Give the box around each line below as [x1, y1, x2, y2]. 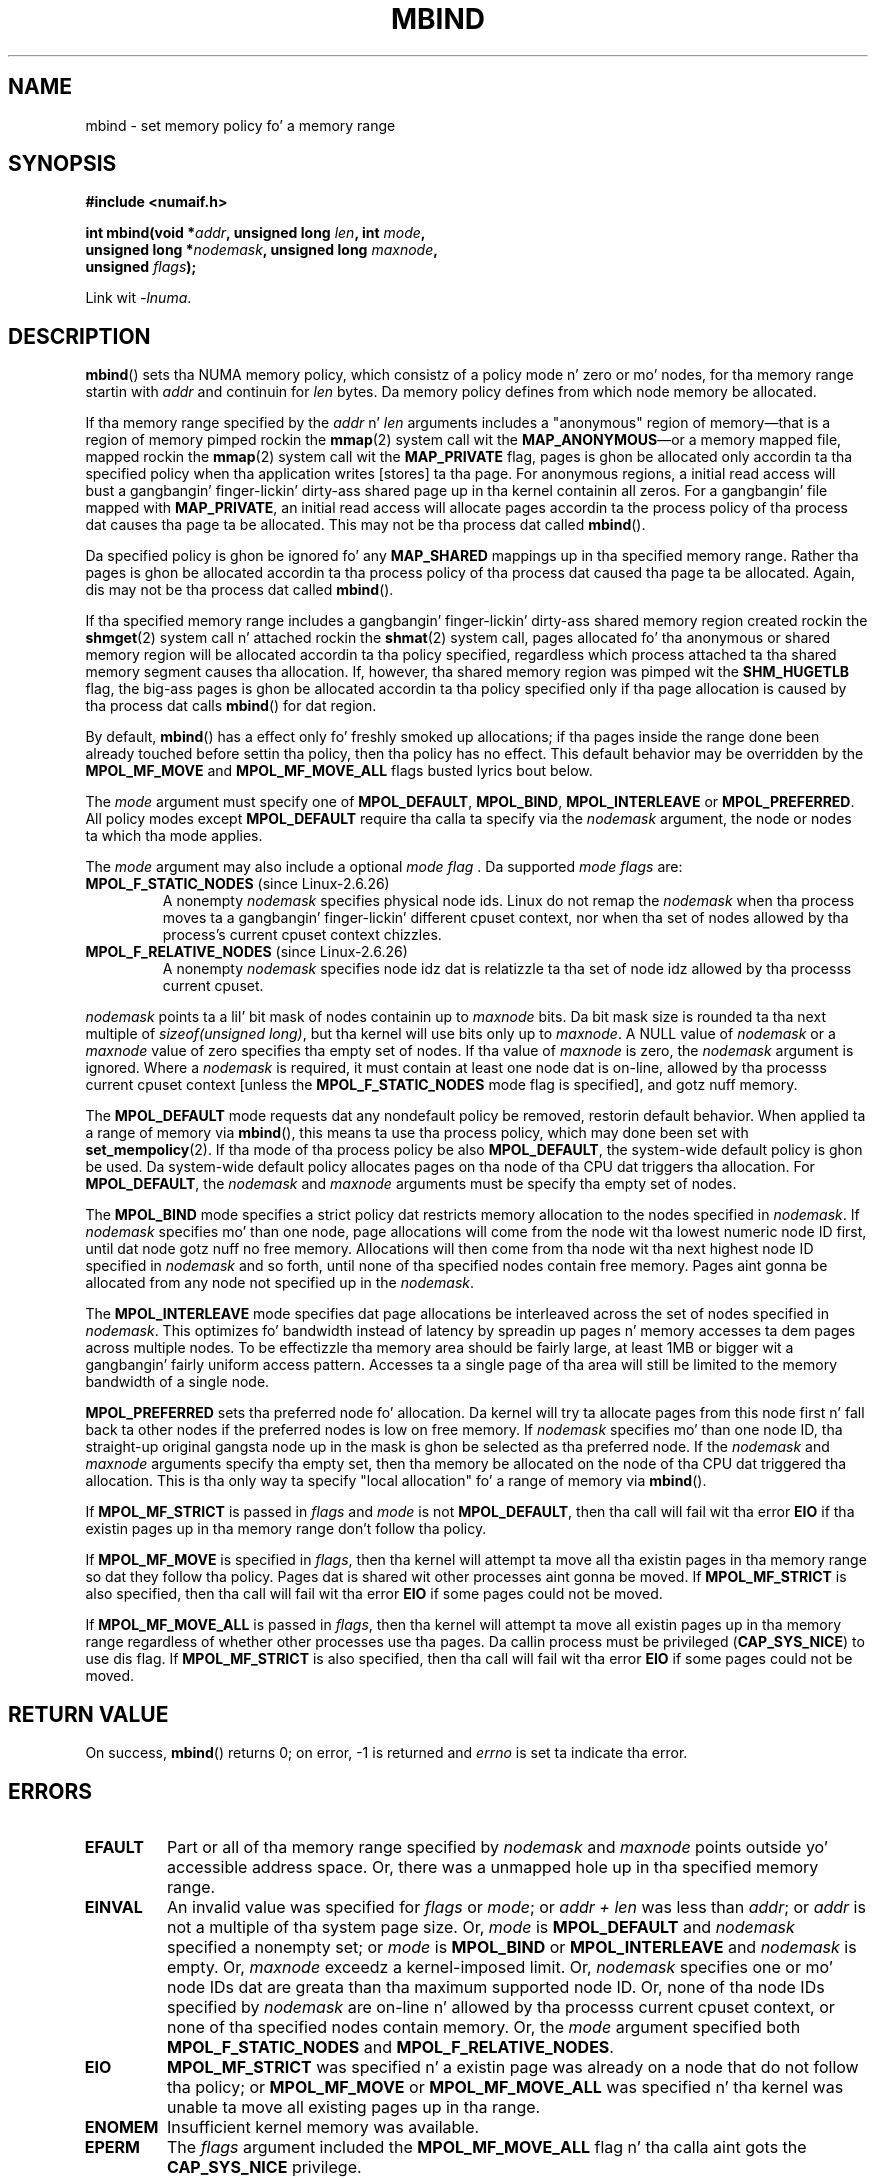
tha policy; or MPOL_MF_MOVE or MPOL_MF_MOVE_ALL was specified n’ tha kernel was [167, 2076, 844, 2097]
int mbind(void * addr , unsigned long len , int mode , [85, 224, 426, 242]
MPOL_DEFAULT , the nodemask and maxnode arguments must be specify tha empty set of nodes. [85, 1175, 737, 1193]
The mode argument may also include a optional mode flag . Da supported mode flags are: [85, 858, 683, 876]
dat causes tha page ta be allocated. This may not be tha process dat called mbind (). [85, 516, 646, 534]
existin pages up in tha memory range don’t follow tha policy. [85, 1520, 487, 1538]
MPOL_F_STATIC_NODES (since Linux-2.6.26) [85, 875, 390, 893]
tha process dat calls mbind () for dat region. [85, 697, 377, 715]
